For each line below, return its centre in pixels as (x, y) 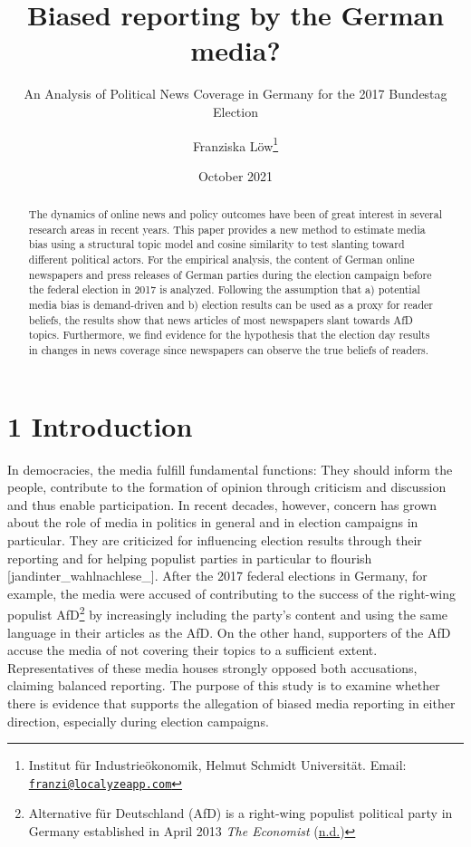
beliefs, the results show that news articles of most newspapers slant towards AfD (221, 319)
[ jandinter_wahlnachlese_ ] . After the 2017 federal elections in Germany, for (217, 576)
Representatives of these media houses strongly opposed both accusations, (212, 667)
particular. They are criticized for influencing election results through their (215, 540)
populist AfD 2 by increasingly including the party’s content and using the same (228, 613)
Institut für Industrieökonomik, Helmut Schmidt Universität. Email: (217, 765)
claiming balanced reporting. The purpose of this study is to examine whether (224, 685)
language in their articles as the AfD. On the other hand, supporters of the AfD (229, 632)
